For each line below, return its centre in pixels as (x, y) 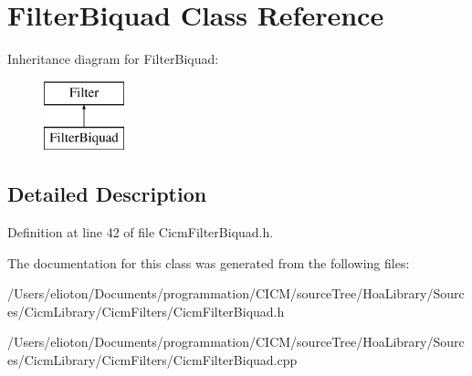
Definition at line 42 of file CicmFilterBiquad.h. (141, 232)
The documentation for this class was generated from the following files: (209, 262)
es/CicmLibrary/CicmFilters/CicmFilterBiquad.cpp (152, 360)
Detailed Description (107, 194)
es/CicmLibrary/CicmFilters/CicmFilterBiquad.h (146, 311)
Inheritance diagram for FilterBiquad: (113, 59)
